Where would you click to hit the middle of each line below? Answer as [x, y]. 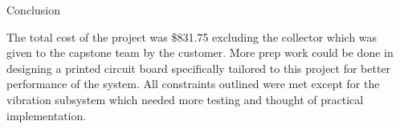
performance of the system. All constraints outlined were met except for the [193, 84]
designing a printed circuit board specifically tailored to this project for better [199, 68]
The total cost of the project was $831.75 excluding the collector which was [192, 36]
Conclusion [33, 10]
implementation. [47, 115]
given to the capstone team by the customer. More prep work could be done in [200, 52]
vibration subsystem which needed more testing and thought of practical [185, 99]
